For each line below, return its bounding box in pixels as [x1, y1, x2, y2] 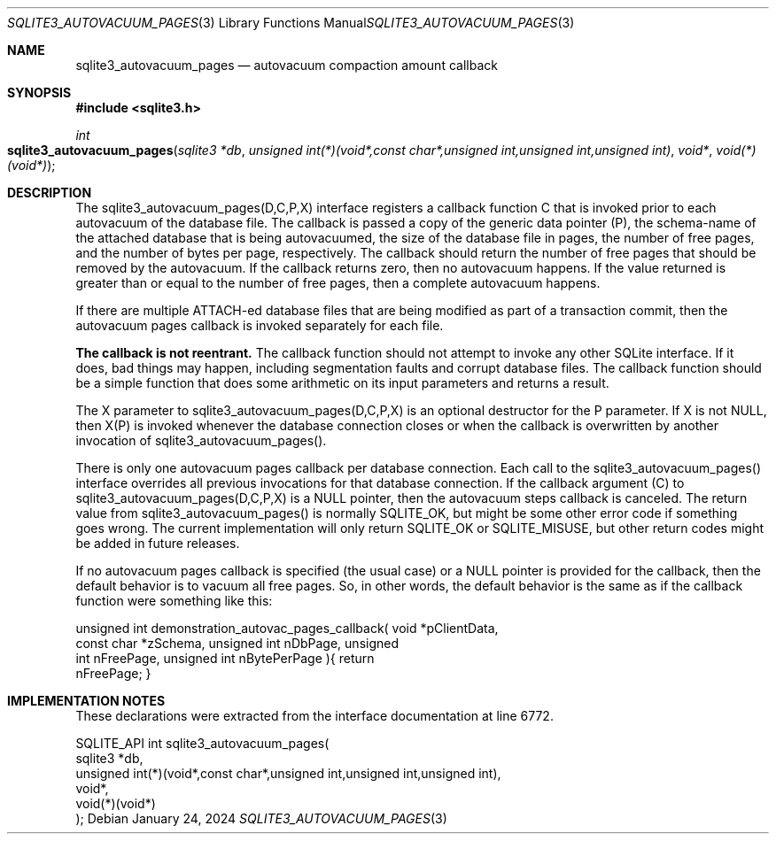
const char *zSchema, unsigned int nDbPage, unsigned [75, 636, 399, 651]
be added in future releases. [75, 536, 240, 551]
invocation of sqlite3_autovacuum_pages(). [75, 433, 327, 448]
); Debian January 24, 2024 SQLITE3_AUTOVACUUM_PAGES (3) [75, 811, 447, 826]
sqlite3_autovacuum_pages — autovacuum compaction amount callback [75, 58, 498, 73]
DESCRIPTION [7, 185, 92, 200]
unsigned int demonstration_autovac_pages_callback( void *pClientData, [75, 621, 499, 636]
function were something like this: [75, 593, 273, 608]
